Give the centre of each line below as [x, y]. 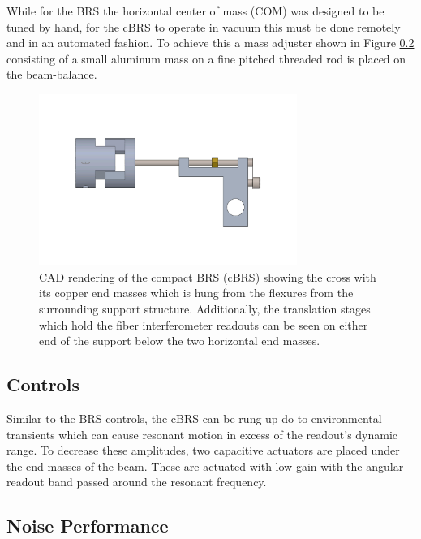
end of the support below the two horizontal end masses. [180, 341]
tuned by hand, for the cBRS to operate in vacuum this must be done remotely [204, 26]
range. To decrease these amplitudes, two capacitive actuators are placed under [203, 450]
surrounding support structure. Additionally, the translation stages [205, 308]
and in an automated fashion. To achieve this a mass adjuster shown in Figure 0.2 [210, 43]
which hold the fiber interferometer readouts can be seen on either [204, 324]
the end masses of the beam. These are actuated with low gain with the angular [205, 466]
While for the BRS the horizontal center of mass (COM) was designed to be [195, 11]
